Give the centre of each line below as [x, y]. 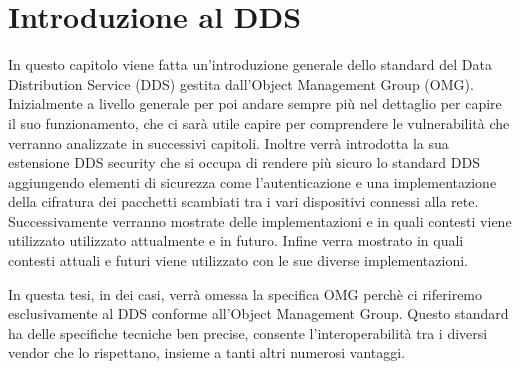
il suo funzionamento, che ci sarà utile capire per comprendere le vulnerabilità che [259, 122]
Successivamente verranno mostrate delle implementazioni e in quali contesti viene [260, 220]
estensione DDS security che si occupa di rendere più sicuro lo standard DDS [244, 162]
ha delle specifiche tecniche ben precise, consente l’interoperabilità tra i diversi [248, 332]
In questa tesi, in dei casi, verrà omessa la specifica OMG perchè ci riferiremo [245, 293]
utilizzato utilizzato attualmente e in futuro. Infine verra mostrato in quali [236, 240]
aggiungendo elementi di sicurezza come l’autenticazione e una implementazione [252, 181]
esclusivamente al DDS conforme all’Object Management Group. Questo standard [258, 313]
